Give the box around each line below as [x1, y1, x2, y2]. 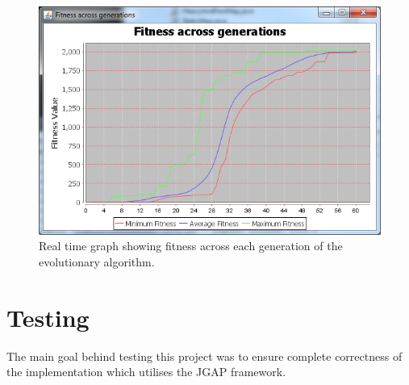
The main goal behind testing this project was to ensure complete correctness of [6, 347, 403, 364]
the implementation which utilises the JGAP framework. [6, 363, 286, 380]
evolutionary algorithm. [39, 253, 155, 270]
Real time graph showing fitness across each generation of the [39, 237, 343, 254]
